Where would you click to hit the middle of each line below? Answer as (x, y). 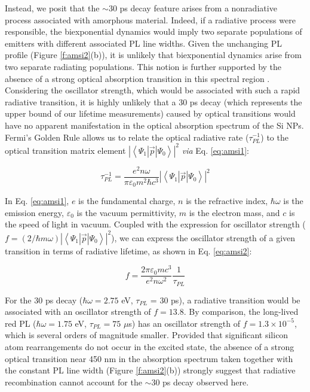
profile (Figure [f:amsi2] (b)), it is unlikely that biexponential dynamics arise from (153, 55)
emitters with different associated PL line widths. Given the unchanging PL (144, 43)
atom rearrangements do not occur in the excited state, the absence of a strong (150, 347)
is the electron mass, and (234, 212)
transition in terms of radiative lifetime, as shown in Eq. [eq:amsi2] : (128, 250)
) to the (274, 137)
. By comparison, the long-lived (241, 312)
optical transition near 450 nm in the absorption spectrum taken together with (149, 358)
